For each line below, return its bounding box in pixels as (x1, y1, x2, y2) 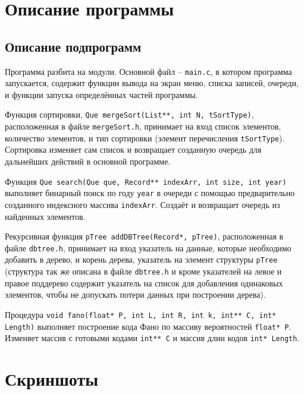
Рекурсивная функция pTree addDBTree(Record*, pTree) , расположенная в (5, 230, 284, 242)
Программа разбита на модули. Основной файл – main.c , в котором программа (5, 65, 292, 77)
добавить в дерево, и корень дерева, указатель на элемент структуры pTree (5, 253, 278, 266)
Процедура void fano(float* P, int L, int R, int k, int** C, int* (5, 308, 277, 320)
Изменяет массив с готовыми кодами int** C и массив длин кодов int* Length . (5, 332, 300, 344)
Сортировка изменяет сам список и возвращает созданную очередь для (5, 143, 262, 156)
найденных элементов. (5, 210, 86, 222)
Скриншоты (5, 367, 99, 391)
